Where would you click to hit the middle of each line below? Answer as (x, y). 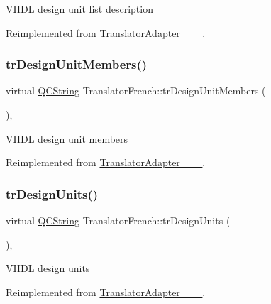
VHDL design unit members (67, 138)
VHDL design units (48, 268)
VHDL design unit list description (79, 9)
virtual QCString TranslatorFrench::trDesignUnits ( (118, 220)
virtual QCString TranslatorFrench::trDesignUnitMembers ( (136, 91)
